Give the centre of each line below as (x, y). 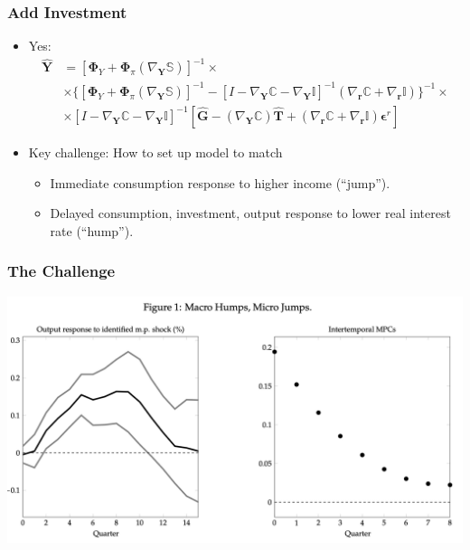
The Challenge (61, 271)
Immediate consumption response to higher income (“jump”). (220, 182)
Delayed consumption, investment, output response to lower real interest (250, 213)
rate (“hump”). (92, 230)
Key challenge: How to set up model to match (155, 152)
